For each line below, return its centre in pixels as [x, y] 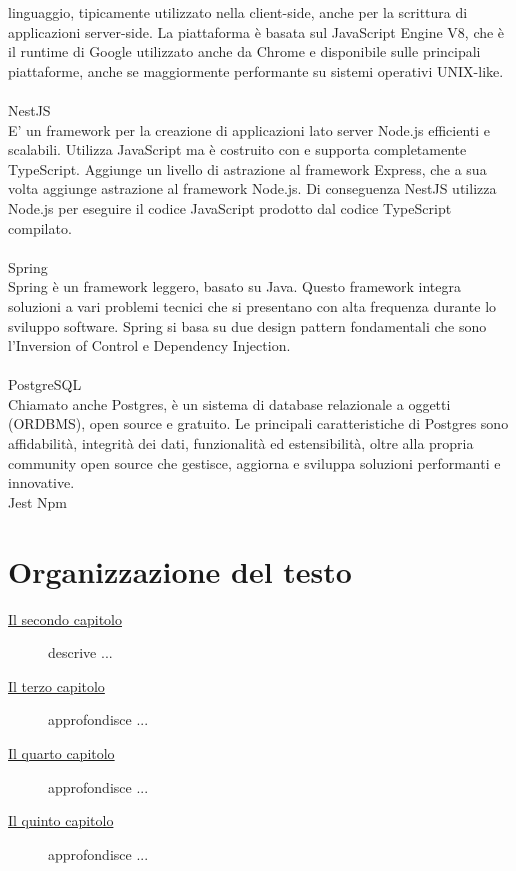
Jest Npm [37, 501]
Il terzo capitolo [56, 685]
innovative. [41, 482]
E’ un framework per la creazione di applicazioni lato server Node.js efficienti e [249, 129]
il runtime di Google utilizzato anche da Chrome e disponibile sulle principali [244, 51]
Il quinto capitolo [61, 820]
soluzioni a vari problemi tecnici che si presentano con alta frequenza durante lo [252, 305]
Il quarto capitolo [61, 752]
